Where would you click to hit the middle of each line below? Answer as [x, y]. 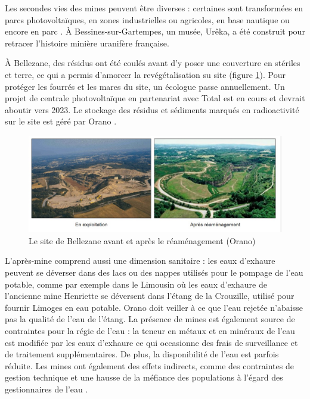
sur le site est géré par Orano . [61, 121]
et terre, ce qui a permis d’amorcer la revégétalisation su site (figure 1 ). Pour [145, 74]
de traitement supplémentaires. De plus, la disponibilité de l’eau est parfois [142, 354]
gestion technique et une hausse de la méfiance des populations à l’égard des [144, 377]
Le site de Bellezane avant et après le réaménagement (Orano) [142, 240]
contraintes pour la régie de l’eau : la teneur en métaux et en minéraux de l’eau [150, 331]
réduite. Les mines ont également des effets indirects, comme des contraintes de [149, 365]
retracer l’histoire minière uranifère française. [87, 43]
